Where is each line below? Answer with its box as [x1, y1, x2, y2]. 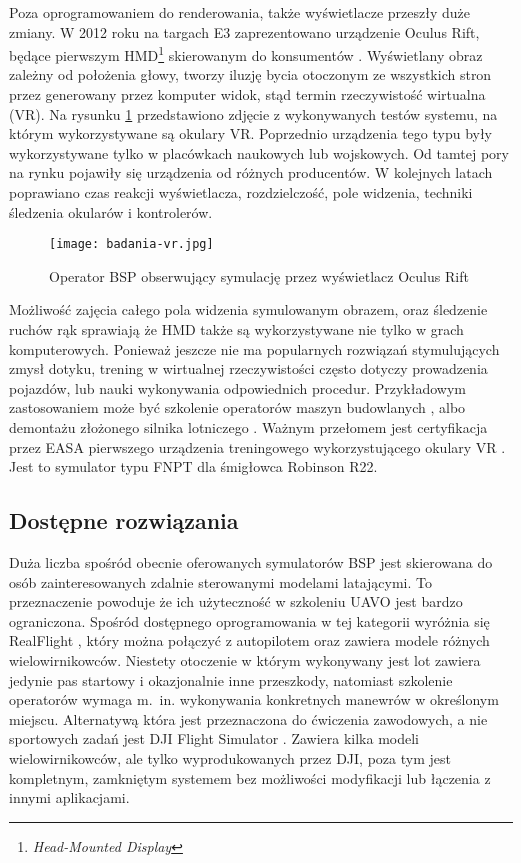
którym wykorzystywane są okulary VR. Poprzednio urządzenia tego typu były [9, 123, 493, 144]
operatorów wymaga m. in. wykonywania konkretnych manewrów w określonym [9, 689, 499, 710]
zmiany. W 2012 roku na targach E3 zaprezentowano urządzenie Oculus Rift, [9, 21, 480, 42]
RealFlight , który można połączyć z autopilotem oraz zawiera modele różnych [9, 630, 490, 651]
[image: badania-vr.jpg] [49, 237, 214, 252]
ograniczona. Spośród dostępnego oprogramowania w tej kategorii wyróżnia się [9, 610, 490, 631]
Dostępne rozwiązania [9, 505, 239, 536]
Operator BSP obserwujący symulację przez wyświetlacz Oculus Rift [49, 265, 469, 286]
